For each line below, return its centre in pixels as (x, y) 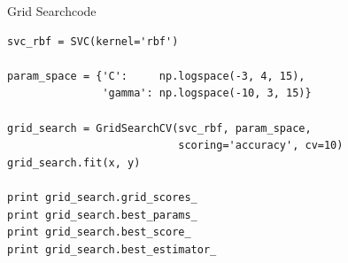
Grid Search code (52, 11)
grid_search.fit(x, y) (74, 162)
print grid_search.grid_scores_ (102, 197)
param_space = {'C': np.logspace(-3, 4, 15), (156, 76)
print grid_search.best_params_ (102, 215)
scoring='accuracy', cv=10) (261, 146)
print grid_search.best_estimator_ (112, 249)
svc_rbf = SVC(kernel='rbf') (93, 41)
